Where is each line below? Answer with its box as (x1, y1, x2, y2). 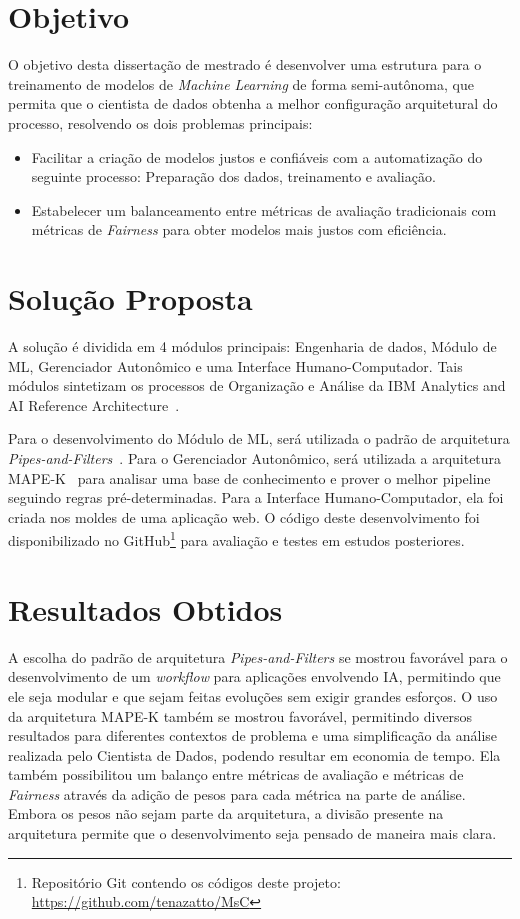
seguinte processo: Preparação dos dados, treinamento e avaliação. (31, 166, 436, 187)
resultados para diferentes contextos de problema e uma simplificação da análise (8, 725, 498, 746)
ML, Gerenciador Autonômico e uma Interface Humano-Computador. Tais (8, 355, 463, 376)
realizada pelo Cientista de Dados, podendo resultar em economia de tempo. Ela (8, 744, 501, 765)
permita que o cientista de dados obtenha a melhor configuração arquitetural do (8, 93, 498, 114)
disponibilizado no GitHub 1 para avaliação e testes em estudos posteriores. (8, 527, 465, 550)
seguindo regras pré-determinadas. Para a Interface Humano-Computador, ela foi (8, 487, 504, 508)
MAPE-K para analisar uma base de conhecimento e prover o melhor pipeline (8, 467, 491, 488)
